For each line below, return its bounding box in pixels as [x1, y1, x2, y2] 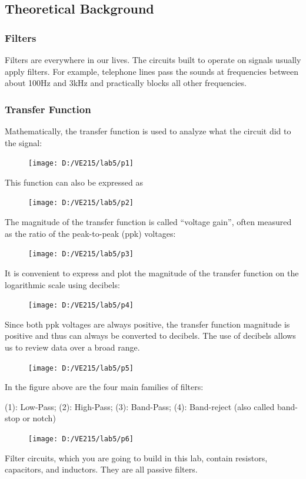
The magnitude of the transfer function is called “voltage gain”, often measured [5, 216, 292, 228]
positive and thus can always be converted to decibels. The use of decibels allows [5, 329, 296, 342]
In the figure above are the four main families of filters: [5, 381, 204, 393]
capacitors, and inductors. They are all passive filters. [5, 463, 198, 475]
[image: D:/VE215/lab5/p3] [28, 250, 134, 259]
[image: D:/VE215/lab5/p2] [28, 199, 134, 207]
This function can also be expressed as [5, 176, 143, 188]
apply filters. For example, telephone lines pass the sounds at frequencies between [5, 65, 298, 77]
